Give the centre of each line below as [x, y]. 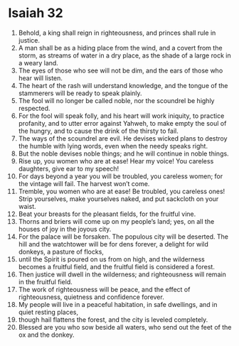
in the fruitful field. [46, 281]
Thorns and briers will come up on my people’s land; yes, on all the [116, 221]
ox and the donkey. [46, 335]
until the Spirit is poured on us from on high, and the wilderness [111, 259]
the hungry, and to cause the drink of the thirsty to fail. [98, 131]
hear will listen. [41, 78]
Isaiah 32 [36, 13]
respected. [34, 108]
